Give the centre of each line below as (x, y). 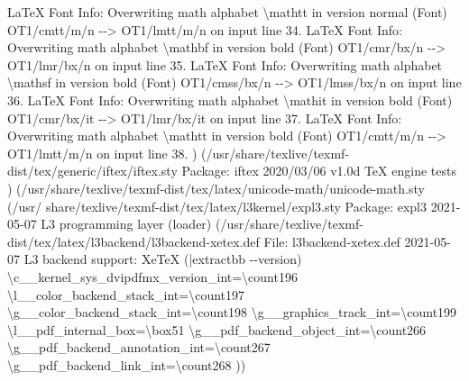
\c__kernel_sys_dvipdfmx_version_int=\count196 (152, 276)
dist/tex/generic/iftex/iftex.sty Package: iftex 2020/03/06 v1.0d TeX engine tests (232, 171)
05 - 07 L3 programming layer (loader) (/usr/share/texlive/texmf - (185, 224)
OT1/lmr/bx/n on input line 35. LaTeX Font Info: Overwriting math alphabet (225, 64)
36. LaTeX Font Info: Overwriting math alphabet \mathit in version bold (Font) (230, 100)
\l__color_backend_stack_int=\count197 (126, 294)
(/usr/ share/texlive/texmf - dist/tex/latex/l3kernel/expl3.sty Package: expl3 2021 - (234, 206)
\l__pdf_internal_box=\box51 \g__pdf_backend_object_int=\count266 (217, 329)
